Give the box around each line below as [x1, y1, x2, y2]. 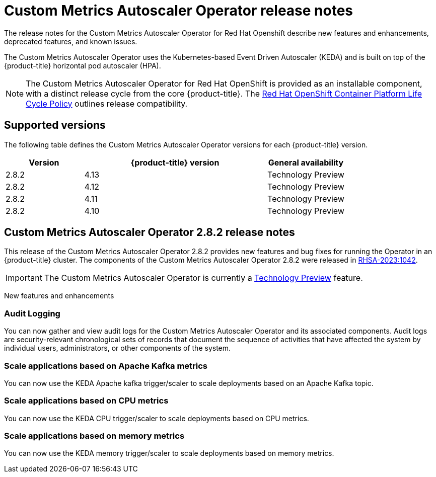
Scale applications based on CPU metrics [4, 395, 169, 406]
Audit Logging [4, 308, 60, 319]
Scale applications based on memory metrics [4, 431, 185, 441]
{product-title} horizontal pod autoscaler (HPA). [4, 61, 161, 70]
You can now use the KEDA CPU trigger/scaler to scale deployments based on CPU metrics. [4, 414, 309, 423]
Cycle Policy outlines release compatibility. [26, 98, 188, 109]
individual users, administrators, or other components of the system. [4, 344, 231, 353]
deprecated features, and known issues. [4, 37, 137, 46]
